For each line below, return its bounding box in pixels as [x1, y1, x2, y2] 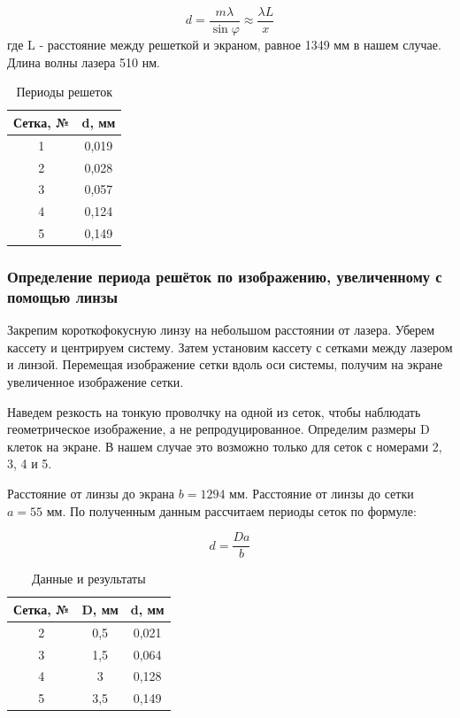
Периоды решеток [16, 82, 112, 101]
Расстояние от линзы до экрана [7, 484, 175, 503]
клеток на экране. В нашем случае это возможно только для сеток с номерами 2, [7, 436, 442, 455]
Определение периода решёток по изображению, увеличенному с [7, 266, 442, 288]
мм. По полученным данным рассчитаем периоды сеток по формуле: [46, 501, 417, 520]
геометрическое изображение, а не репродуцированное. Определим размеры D [7, 420, 430, 438]
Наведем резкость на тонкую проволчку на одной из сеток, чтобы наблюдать [7, 402, 421, 421]
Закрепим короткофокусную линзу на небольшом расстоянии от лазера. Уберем [7, 320, 435, 339]
